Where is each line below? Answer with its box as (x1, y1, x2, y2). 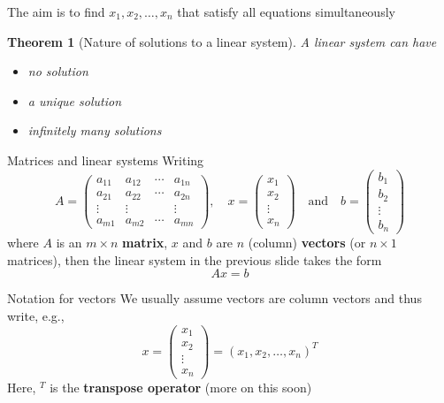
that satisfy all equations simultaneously (177, 3, 395, 20)
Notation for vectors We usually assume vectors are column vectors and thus (7, 289, 422, 308)
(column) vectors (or (248, 233, 366, 252)
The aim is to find (7, 3, 105, 20)
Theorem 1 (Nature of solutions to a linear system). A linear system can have (7, 32, 437, 50)
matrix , (122, 233, 168, 252)
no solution (27, 62, 88, 80)
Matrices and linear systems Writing (7, 150, 204, 169)
